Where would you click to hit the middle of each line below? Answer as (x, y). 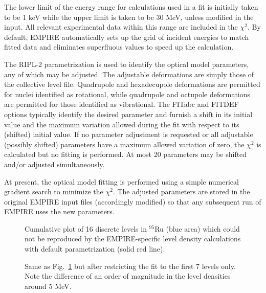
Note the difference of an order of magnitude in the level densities (128, 276)
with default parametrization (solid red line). (95, 249)
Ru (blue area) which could (197, 228)
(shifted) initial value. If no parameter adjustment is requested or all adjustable (129, 134)
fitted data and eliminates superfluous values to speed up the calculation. (119, 47)
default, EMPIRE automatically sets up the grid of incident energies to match (127, 37)
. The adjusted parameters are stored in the (181, 191)
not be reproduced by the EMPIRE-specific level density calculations (133, 239)
